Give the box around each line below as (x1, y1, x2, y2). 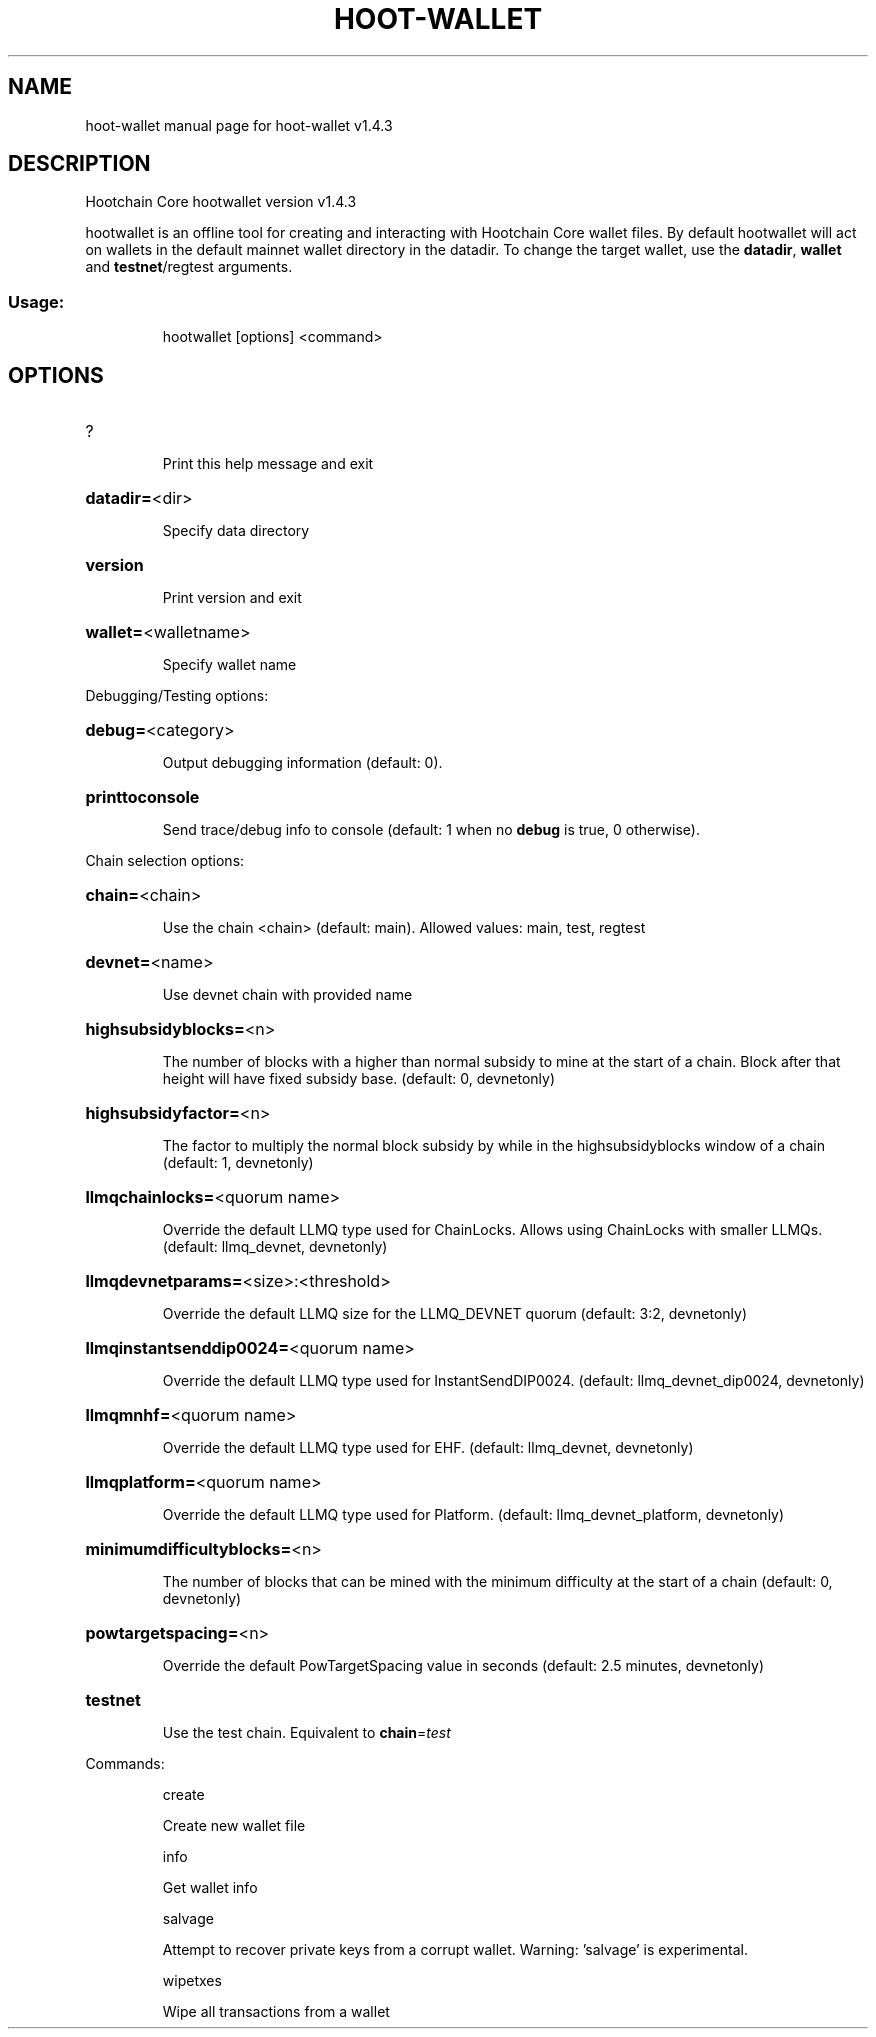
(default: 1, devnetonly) (162, 1154, 314, 1172)
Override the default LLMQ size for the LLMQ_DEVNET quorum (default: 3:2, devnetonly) (162, 1305, 748, 1323)
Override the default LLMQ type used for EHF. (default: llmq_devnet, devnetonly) (162, 1439, 694, 1457)
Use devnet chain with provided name (162, 986, 413, 1004)
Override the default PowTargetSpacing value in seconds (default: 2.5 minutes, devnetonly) (162, 1657, 765, 1675)
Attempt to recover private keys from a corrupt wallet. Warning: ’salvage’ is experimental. (162, 1941, 748, 1959)
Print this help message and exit (162, 455, 374, 473)
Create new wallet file (162, 1817, 306, 1835)
